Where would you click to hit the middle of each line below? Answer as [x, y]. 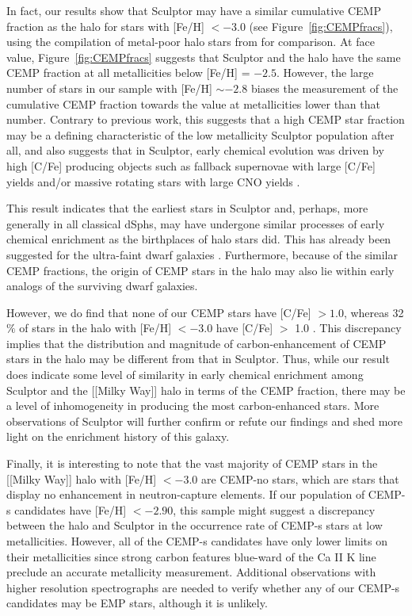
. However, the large [325, 73]
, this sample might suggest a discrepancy [274, 509]
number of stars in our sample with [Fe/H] [109, 88]
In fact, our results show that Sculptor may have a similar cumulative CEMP [194, 10]
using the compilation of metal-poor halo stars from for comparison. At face [191, 42]
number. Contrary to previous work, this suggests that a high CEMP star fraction [206, 119]
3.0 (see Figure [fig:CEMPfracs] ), [312, 26]
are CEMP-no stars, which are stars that [300, 478]
